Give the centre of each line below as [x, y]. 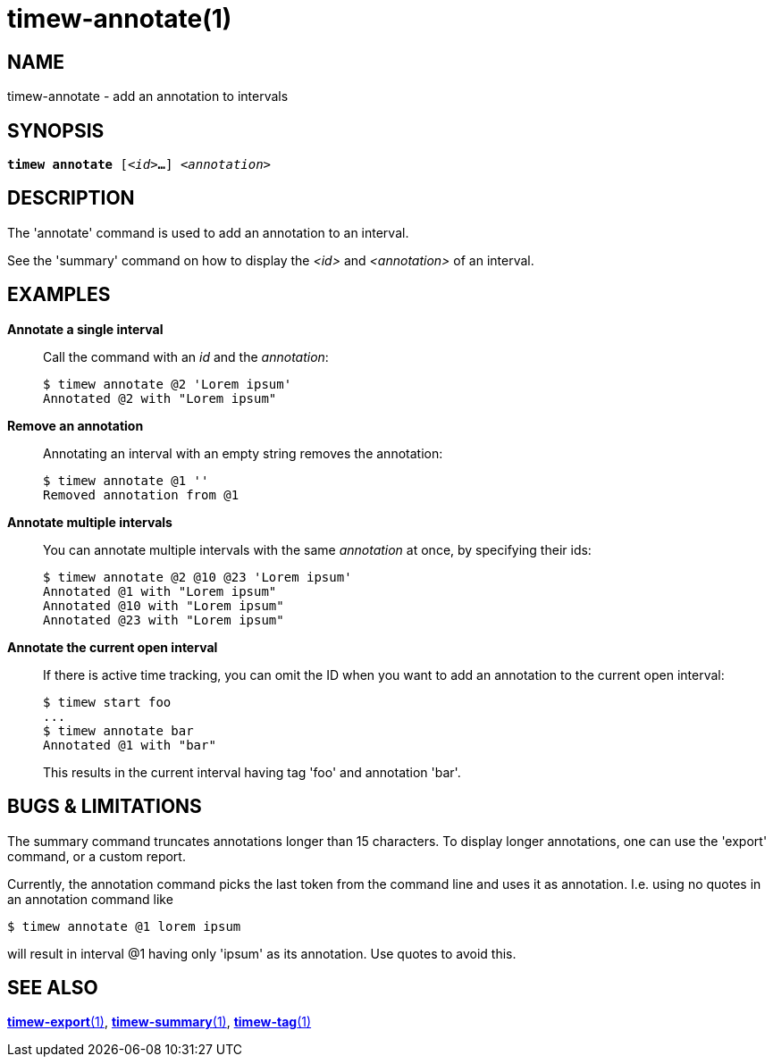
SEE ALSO [53, 987]
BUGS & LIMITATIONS [105, 807]
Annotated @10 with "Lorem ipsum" [164, 605]
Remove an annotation [76, 425]
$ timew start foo [107, 702]
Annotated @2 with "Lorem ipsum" [160, 398]
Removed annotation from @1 [141, 494]
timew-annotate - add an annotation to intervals [148, 96]
